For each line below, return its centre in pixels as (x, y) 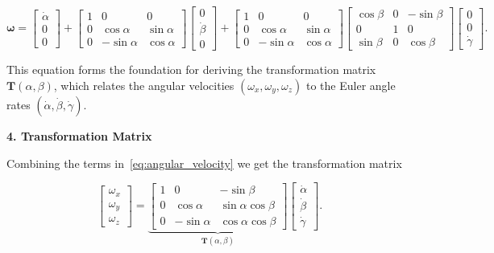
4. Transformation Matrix (79, 135)
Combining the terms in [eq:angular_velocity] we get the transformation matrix (204, 163)
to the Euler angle (351, 85)
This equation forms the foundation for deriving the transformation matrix (191, 69)
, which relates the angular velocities (144, 85)
